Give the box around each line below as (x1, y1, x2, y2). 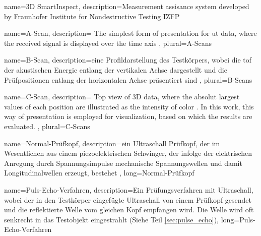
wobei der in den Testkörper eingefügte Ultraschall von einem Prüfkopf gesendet (4, 194, 252, 205)
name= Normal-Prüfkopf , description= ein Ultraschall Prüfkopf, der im (4, 138, 220, 148)
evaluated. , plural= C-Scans (4, 121, 90, 131)
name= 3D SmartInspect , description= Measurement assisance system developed (4, 1, 249, 11)
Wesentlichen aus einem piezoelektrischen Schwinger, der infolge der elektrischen (4, 148, 252, 158)
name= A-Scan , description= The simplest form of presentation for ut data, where (4, 28, 257, 38)
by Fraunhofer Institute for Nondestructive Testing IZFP (4, 11, 180, 21)
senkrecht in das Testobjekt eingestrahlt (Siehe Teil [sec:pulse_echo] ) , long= (4, 214, 240, 224)
